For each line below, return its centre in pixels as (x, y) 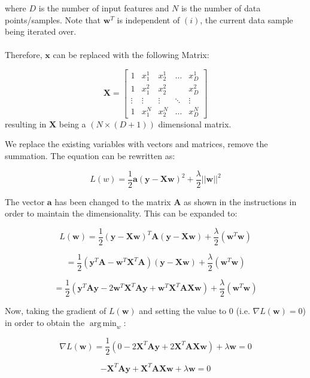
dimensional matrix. (195, 124)
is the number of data (221, 8)
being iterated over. (41, 31)
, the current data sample (247, 19)
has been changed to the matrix (113, 201)
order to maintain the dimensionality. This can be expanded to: (121, 213)
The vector (25, 201)
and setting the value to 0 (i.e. (194, 311)
